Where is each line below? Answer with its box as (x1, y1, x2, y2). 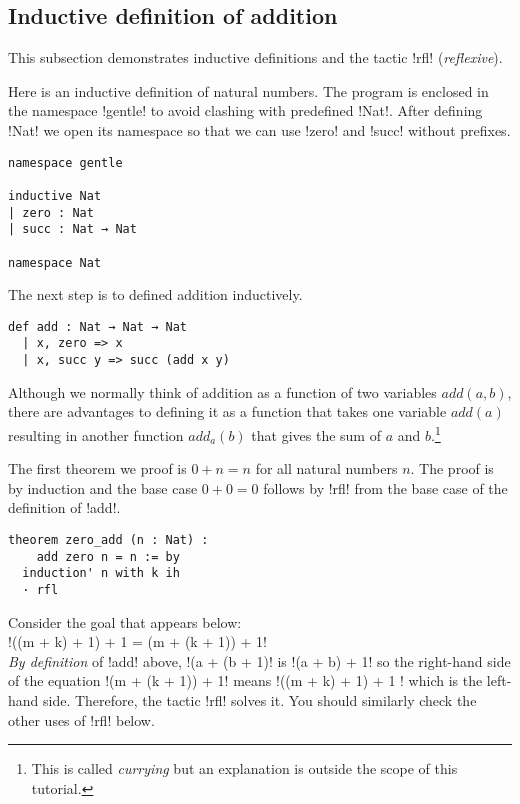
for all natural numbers (255, 458, 398, 479)
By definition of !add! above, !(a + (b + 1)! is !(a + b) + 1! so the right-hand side (8, 650, 511, 671)
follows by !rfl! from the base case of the (263, 477, 508, 498)
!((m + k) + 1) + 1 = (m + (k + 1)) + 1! (8, 631, 267, 652)
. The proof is (410, 458, 494, 479)
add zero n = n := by (36, 549, 180, 564)
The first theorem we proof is (8, 458, 187, 479)
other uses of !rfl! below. (8, 709, 155, 730)
